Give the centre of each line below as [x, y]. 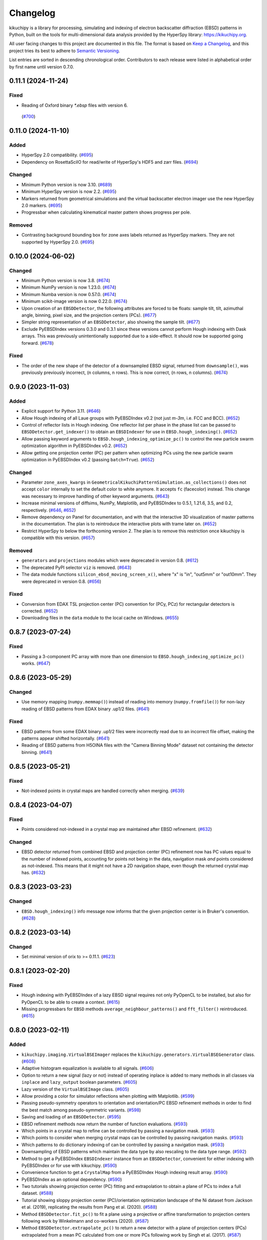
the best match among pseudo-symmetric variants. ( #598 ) [81, 1110]
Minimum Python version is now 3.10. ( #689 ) [67, 185]
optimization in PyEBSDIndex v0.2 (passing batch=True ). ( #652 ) [88, 459]
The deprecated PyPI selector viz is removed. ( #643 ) [77, 567]
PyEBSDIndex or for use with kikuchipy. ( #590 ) [69, 1165]
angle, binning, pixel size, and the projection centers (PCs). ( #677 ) [89, 315]
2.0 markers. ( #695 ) [42, 205]
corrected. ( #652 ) [40, 611]
